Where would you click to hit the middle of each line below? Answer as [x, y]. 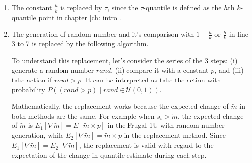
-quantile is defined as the [183, 7]
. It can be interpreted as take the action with [151, 80]
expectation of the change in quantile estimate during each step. [109, 155]
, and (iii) [229, 70]
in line [238, 34]
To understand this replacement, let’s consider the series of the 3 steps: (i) [125, 60]
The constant [32, 7]
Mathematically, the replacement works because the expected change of [120, 106]
